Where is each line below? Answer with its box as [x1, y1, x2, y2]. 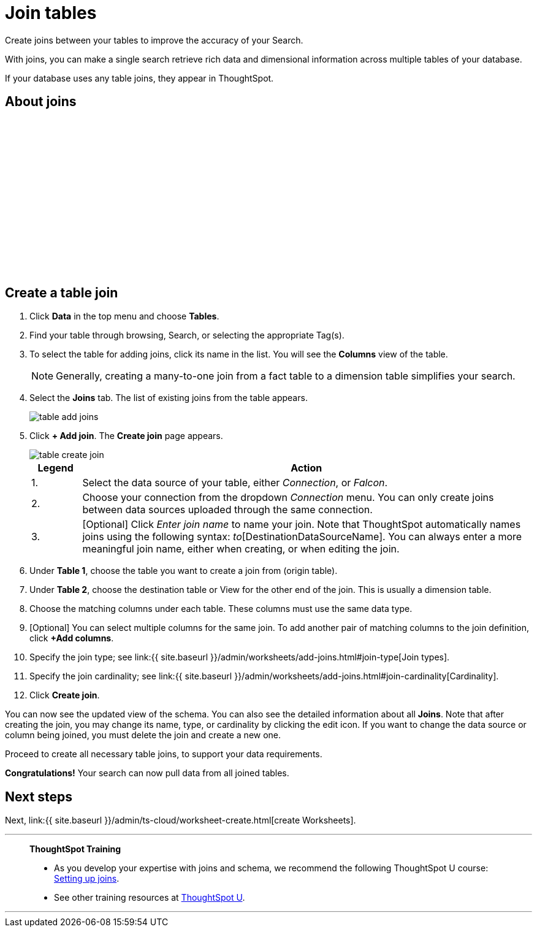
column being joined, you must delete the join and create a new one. [5, 730, 281, 741]
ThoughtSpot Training [29, 844, 121, 855]
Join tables [5, 2, 97, 23]
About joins [5, 94, 77, 110]
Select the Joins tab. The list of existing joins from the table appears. [29, 392, 308, 403]
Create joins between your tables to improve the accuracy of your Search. [5, 34, 303, 45]
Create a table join [5, 285, 118, 301]
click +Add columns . [29, 633, 114, 644]
